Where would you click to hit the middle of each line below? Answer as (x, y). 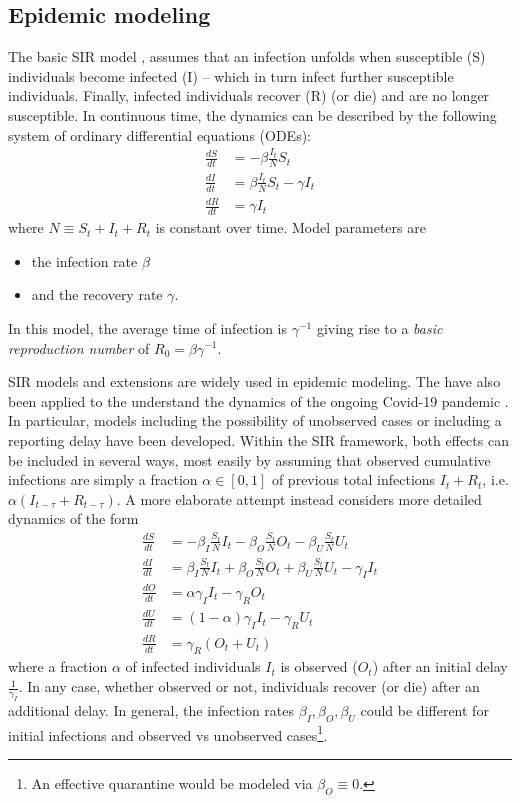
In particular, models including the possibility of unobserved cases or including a (255, 420)
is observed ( (319, 666)
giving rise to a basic (379, 327)
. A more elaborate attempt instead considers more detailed (299, 498)
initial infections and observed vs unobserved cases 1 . (168, 733)
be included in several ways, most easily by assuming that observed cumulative (249, 459)
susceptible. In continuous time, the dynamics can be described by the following (252, 114)
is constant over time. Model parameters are (290, 227)
